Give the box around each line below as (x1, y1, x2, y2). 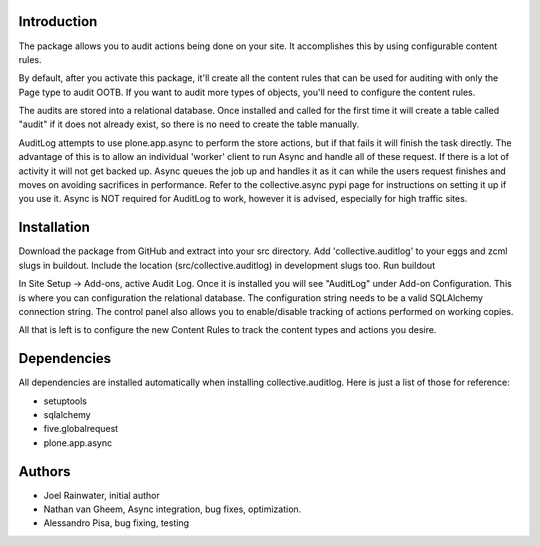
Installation (18, 219, 90, 236)
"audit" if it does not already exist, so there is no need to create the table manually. (18, 118, 360, 130)
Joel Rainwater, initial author (43, 489, 160, 501)
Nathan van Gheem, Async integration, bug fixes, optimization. (43, 503, 302, 515)
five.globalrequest (43, 423, 119, 435)
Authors (18, 463, 71, 480)
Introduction (18, 13, 98, 30)
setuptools (43, 395, 87, 407)
